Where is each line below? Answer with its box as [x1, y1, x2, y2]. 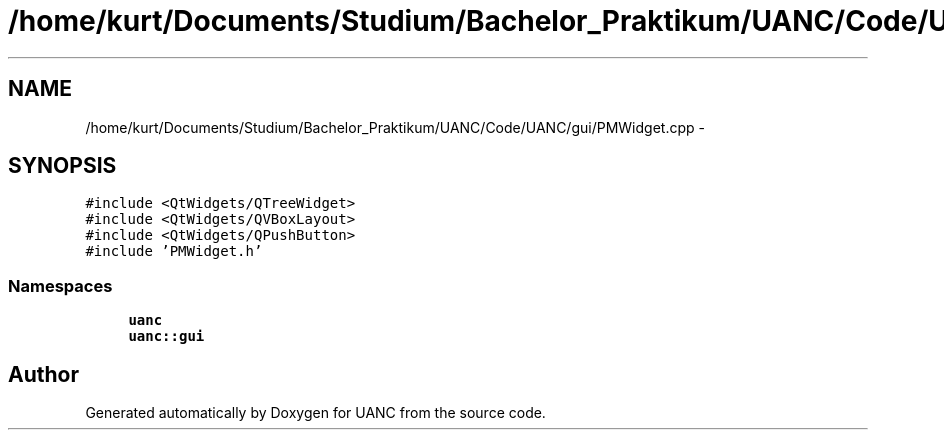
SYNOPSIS [8, 153, 117, 179]
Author [8, 361, 79, 387]
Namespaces [8, 275, 113, 296]
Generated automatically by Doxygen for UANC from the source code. [85, 404, 546, 422]
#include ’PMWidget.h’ [85, 243, 263, 260]
